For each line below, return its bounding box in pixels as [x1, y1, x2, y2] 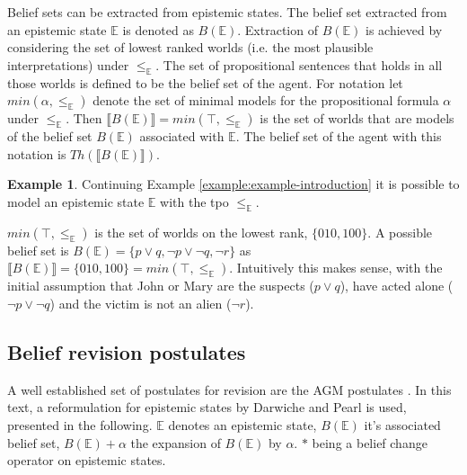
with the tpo [160, 192, 229, 211]
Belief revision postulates [7, 337, 246, 365]
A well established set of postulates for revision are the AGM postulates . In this [7, 380, 452, 399]
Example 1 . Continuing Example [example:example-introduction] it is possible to [7, 175, 460, 193]
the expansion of [130, 433, 221, 452]
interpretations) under [7, 55, 129, 74]
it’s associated [364, 415, 441, 434]
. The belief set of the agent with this [235, 127, 442, 146]
